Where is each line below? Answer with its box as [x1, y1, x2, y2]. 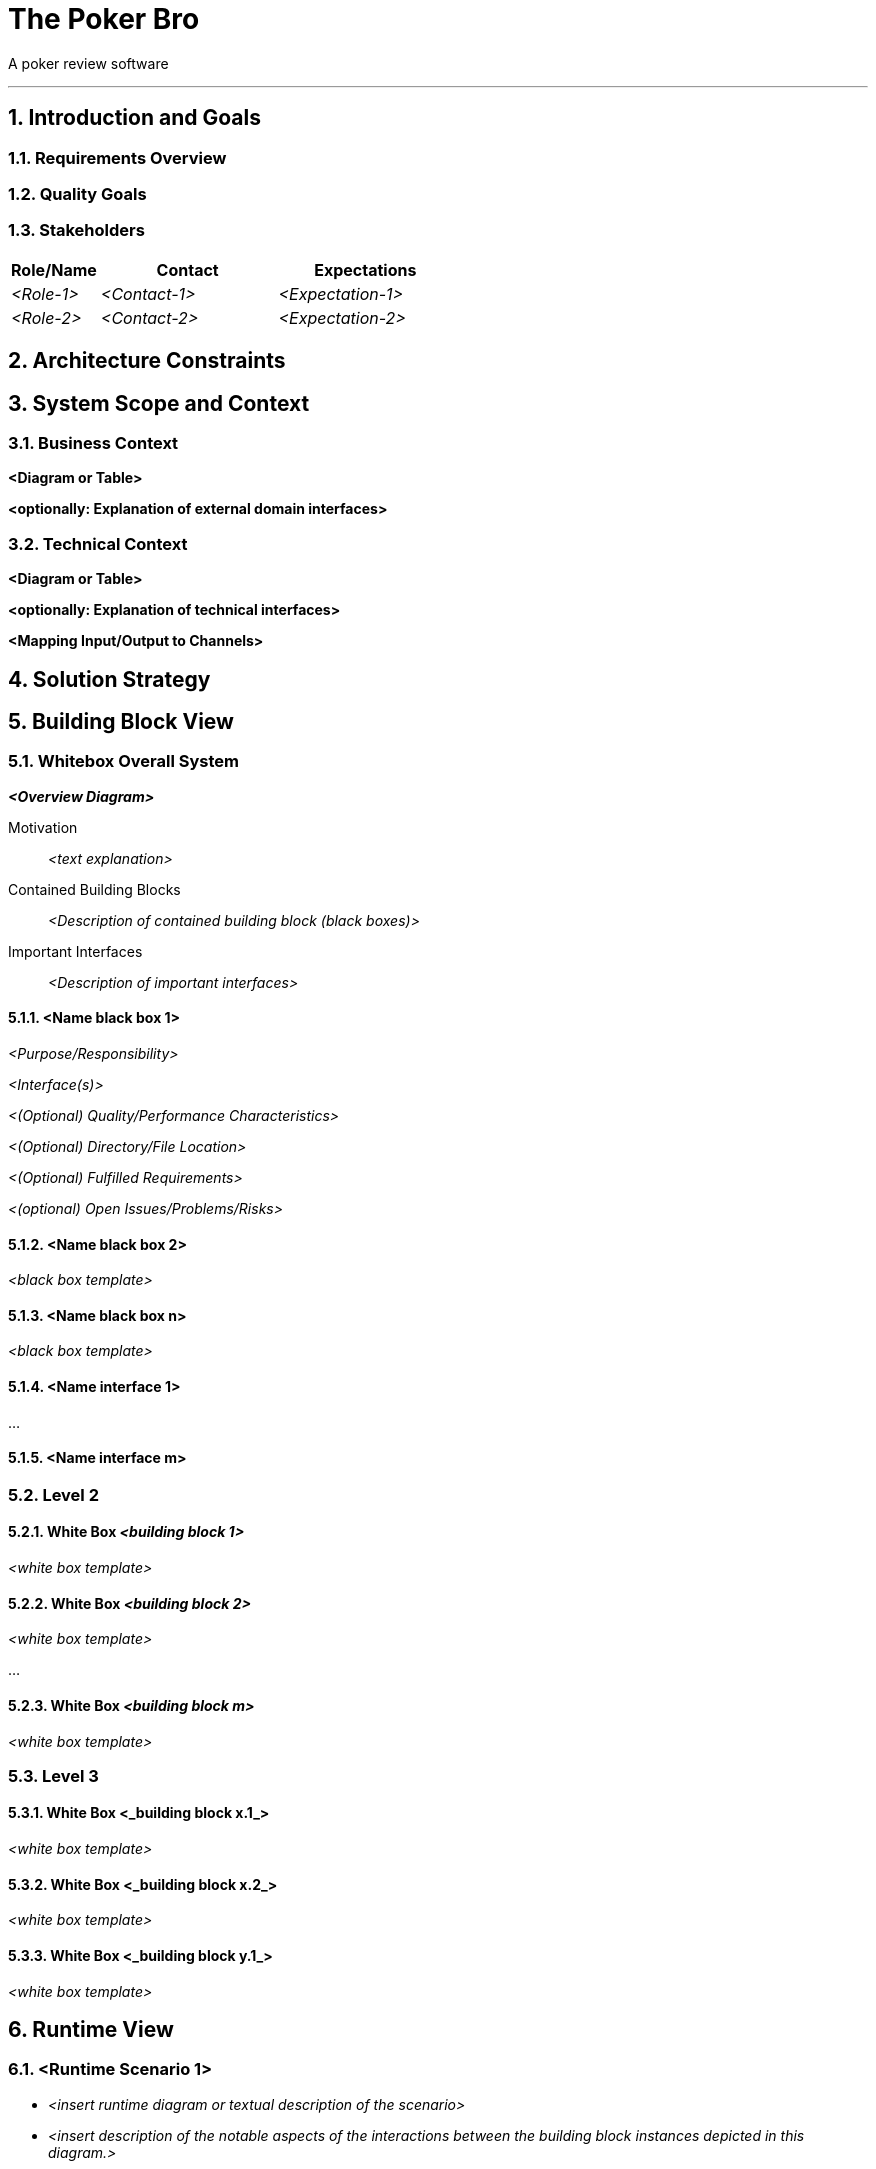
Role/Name [11, 259, 97, 280]
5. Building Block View [8, 708, 234, 734]
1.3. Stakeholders [8, 220, 145, 241]
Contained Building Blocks [8, 880, 181, 898]
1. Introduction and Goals [8, 105, 261, 131]
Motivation [8, 818, 78, 836]
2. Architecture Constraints [8, 348, 286, 374]
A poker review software [8, 54, 169, 72]
